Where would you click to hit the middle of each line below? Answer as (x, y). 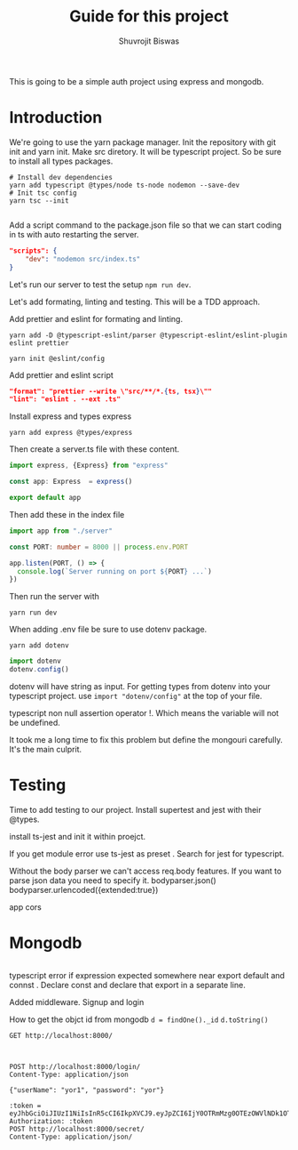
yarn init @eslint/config (57, 358)
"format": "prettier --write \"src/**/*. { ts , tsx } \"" (111, 391)
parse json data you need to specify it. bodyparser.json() (113, 880)
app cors (25, 907)
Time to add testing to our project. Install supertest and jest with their (135, 809)
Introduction (56, 118)
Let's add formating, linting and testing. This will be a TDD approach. (134, 302)
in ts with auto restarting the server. (74, 234)
